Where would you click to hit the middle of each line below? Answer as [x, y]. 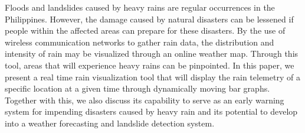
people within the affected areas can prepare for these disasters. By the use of [145, 30]
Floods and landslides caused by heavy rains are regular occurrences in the [140, 7]
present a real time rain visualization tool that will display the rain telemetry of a [152, 77]
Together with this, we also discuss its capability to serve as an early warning [145, 100]
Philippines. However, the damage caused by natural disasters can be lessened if [149, 19]
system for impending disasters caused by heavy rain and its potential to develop [151, 111]
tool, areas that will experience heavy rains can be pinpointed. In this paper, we [150, 65]
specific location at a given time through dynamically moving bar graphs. [137, 88]
